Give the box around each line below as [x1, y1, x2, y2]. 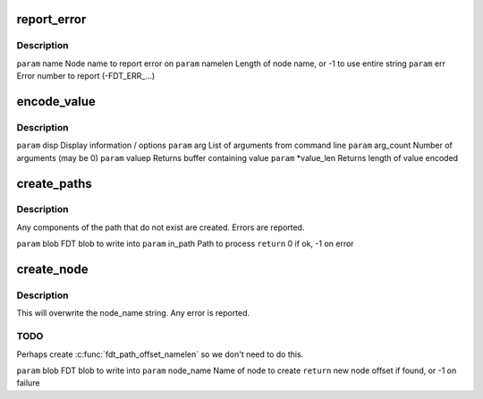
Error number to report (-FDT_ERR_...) [16, 71, 156, 81]
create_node [16, 262, 89, 277]
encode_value [16, 94, 96, 109]
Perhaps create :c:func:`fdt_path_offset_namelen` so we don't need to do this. [16, 349, 304, 360]
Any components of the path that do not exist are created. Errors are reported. [16, 222, 305, 233]
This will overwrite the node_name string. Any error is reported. [16, 308, 250, 318]
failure [16, 378, 40, 388]
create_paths [16, 175, 93, 191]
